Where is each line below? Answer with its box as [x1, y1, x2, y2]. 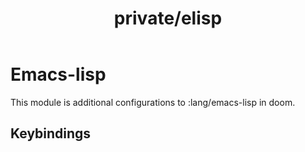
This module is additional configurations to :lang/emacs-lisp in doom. [10, 96, 296, 108]
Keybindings [10, 125, 92, 142]
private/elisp [113, 7, 223, 30]
